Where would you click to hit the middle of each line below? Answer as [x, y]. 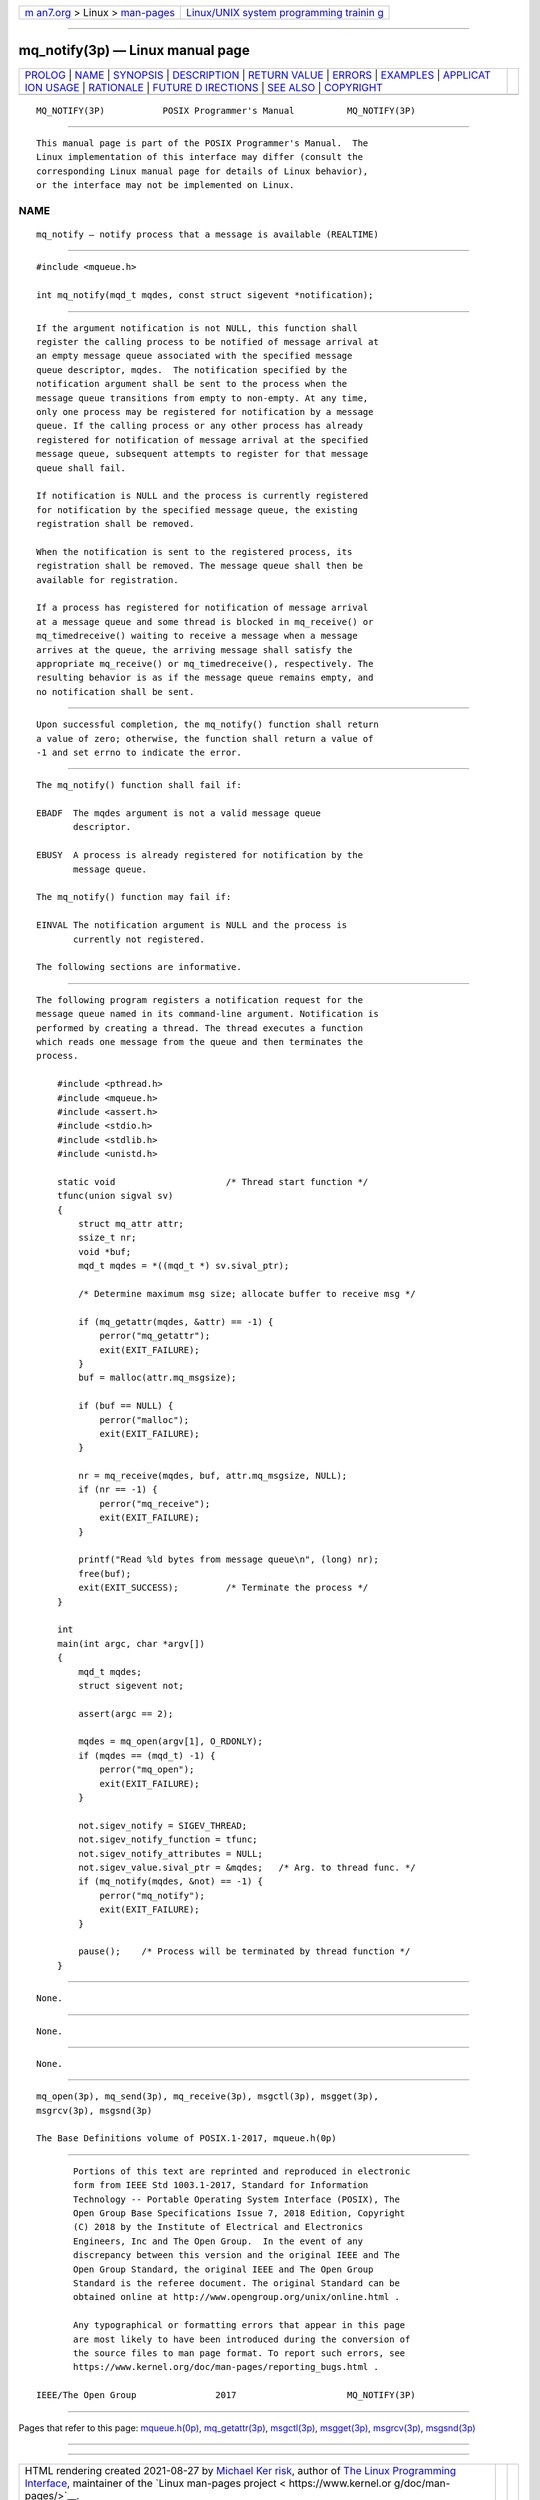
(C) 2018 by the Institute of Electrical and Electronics [218, 2227]
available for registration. [107, 579]
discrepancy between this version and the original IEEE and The [236, 2255]
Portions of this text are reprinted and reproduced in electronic [242, 2171]
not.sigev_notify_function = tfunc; [168, 1839]
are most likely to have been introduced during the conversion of [242, 2339]
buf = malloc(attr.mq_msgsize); [157, 1378]
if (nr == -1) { [118, 1489]
